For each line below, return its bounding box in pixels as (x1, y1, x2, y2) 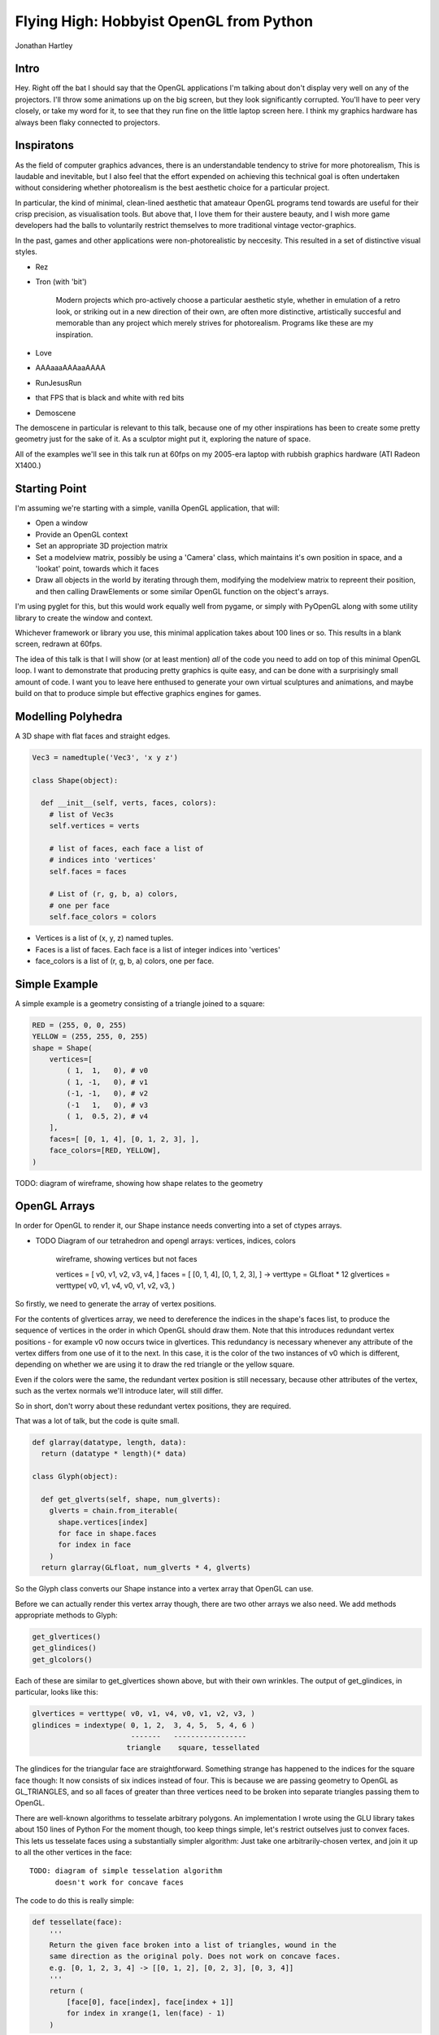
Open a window (35, 518, 89, 528)
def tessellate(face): (32, 1918, 123, 1927)
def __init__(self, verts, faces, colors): (41, 799, 217, 807)
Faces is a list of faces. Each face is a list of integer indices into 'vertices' (35, 944, 280, 954)
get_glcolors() (32, 1655, 93, 1664)
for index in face (58, 1540, 132, 1550)
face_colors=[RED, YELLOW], (49, 1146, 162, 1155)
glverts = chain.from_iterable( (49, 1506, 179, 1516)
